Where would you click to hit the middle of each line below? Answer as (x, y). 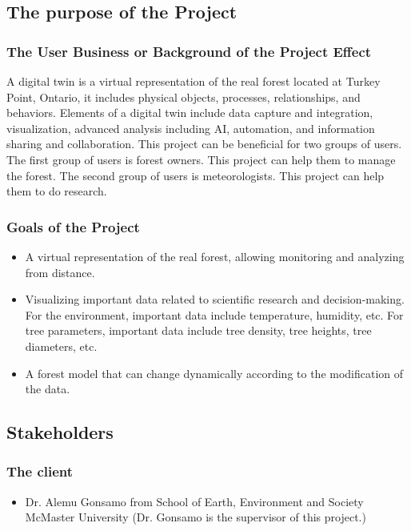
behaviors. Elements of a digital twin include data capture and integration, (190, 113)
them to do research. (57, 191)
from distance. (60, 272)
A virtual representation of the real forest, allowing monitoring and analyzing (215, 256)
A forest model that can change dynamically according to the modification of (214, 373)
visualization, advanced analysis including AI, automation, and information (191, 128)
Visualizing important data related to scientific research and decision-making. (215, 299)
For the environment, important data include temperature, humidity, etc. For (214, 314)
